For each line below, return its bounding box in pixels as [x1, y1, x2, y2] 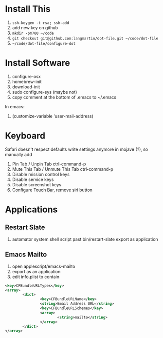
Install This [5, 3, 51, 15]
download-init [12, 84, 40, 90]
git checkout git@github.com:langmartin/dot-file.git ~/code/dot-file [12, 36, 159, 41]
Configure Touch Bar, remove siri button [12, 187, 92, 193]
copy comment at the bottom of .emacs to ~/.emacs [12, 94, 117, 100]
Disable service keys [12, 177, 54, 182]
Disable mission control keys [12, 171, 70, 177]
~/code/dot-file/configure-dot [12, 41, 76, 46]
